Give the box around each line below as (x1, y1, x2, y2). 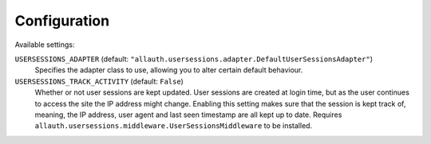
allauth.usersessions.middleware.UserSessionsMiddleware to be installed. (34, 121, 313, 130)
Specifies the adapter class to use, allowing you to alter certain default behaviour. (34, 65, 303, 75)
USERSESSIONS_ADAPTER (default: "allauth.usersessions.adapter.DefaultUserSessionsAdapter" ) (14, 54, 373, 64)
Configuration (14, 12, 110, 29)
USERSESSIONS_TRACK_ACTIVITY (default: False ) (14, 76, 184, 86)
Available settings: (14, 40, 75, 49)
